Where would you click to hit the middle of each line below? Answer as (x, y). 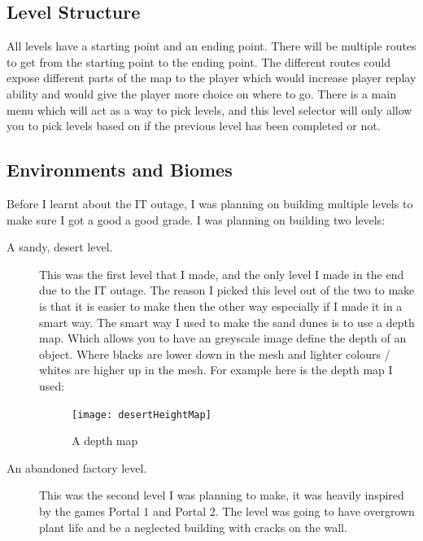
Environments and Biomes (120, 170)
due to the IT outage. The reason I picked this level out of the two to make (227, 290)
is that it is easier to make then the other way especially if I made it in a (221, 305)
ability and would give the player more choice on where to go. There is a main (201, 93)
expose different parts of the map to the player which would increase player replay (211, 78)
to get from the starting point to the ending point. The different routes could (199, 61)
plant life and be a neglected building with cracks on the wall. (193, 527)
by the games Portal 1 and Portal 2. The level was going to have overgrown (227, 510)
